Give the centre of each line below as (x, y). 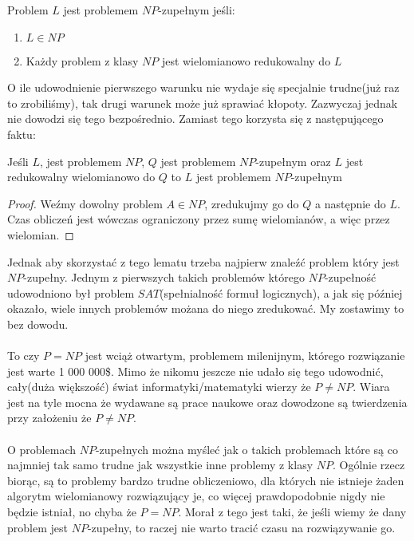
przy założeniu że (49, 418)
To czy (24, 355)
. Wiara (371, 387)
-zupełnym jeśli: (197, 10)
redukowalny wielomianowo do (81, 177)
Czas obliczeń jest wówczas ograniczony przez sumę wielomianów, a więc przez (199, 219)
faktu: (22, 134)
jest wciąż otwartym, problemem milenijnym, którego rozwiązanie (245, 355)
